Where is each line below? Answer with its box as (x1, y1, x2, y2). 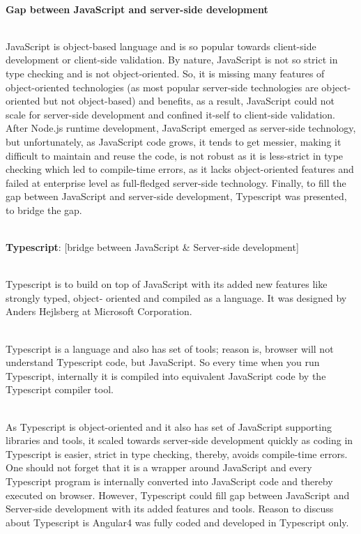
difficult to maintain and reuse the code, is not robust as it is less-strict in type (6, 148, 344, 162)
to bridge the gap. (6, 202, 82, 217)
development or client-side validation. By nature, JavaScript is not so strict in (6, 52, 338, 67)
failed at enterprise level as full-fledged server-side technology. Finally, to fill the (6, 175, 346, 190)
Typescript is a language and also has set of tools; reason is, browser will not (6, 341, 334, 356)
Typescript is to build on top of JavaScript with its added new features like (6, 277, 328, 291)
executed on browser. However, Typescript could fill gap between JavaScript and (6, 487, 350, 502)
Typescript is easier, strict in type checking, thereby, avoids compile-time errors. (6, 446, 348, 461)
